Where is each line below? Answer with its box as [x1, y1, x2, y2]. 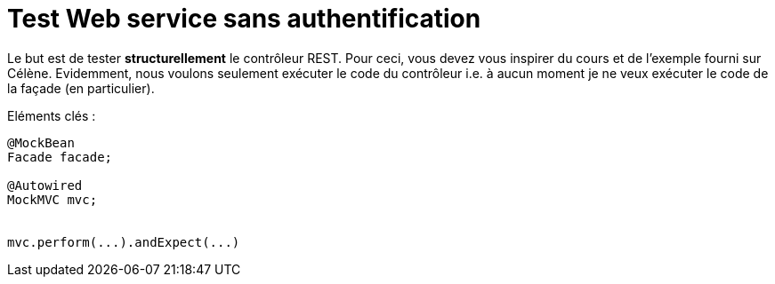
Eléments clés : [7, 107, 96, 123]
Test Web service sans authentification [7, 4, 481, 34]
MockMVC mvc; [7, 192, 98, 207]
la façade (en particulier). [7, 80, 155, 96]
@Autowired [7, 177, 83, 193]
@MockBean [7, 135, 75, 150]
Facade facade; [7, 149, 113, 164]
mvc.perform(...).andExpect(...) [7, 234, 240, 249]
